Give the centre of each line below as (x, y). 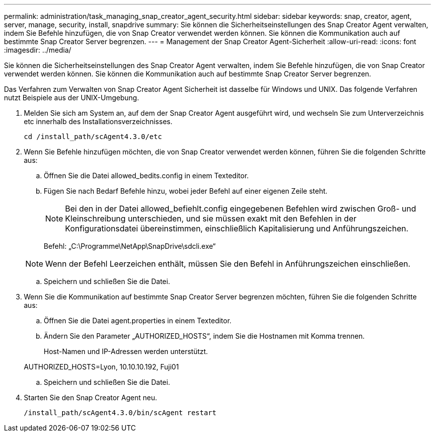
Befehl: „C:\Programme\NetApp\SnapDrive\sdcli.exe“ (130, 246)
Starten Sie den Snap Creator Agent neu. (91, 398)
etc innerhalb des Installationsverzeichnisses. (98, 121)
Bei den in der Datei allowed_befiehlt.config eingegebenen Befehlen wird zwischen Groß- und (241, 209)
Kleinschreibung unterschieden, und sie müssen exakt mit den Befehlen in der (211, 218)
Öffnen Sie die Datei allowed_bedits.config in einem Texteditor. (146, 176)
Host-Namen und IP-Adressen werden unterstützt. (126, 351)
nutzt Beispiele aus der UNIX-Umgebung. (72, 98)
